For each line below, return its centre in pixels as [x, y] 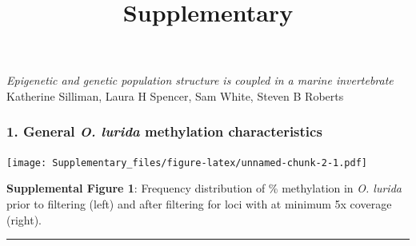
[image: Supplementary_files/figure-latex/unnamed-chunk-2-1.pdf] [187, 163]
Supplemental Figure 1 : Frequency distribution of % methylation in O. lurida [204, 188]
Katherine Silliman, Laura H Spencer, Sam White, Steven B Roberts [175, 95]
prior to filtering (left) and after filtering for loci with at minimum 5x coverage [199, 204]
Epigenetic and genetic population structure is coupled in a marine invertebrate [200, 80]
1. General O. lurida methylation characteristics [164, 131]
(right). [24, 219]
